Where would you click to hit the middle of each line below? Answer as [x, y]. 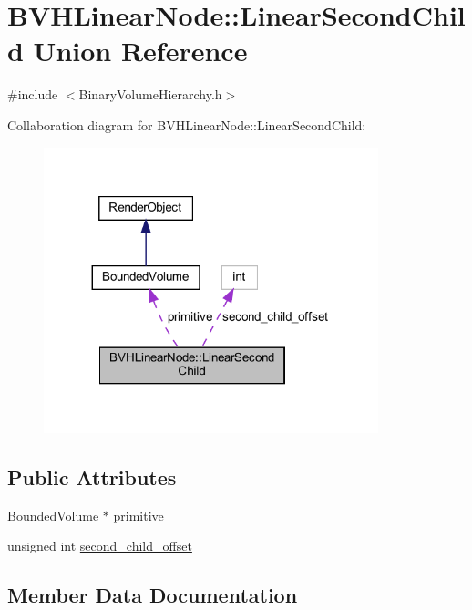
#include [33, 94]
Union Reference [140, 51]
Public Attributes [92, 477]
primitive [139, 515]
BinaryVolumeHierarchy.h [150, 94]
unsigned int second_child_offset [100, 546]
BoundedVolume [53, 515]
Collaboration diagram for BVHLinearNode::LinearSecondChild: [187, 124]
